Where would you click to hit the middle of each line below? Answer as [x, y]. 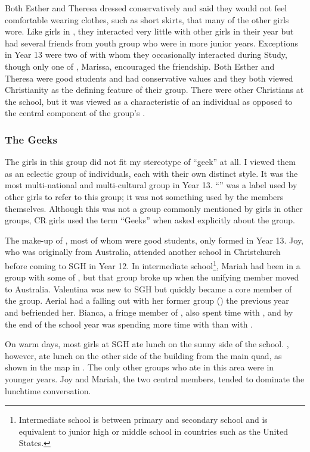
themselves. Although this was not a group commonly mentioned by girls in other [154, 208]
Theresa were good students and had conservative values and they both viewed [149, 78]
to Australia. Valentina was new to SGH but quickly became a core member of [148, 289]
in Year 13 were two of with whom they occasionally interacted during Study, [146, 54]
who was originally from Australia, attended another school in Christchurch [143, 252]
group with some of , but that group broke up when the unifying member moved [152, 277]
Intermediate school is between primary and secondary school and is [143, 420]
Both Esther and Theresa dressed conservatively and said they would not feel [146, 8]
